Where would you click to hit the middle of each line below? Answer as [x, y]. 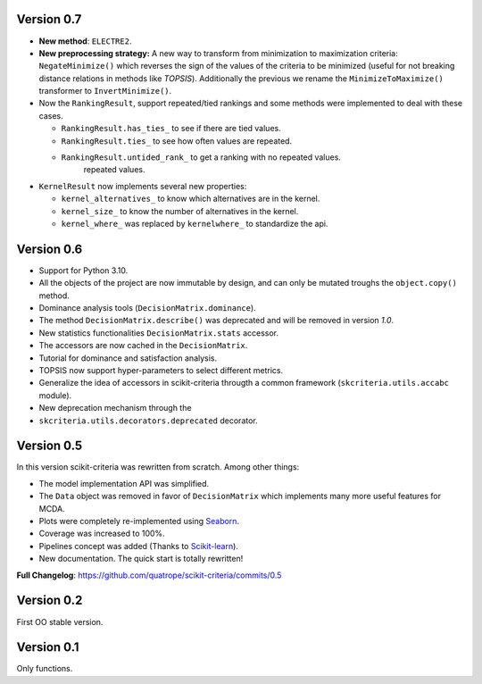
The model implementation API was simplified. [124, 483]
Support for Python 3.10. [83, 270]
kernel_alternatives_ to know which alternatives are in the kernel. [191, 199]
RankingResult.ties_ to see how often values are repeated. [177, 141]
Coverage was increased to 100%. [102, 534]
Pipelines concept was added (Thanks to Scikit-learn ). [138, 546]
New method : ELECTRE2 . [85, 41]
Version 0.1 [48, 647]
